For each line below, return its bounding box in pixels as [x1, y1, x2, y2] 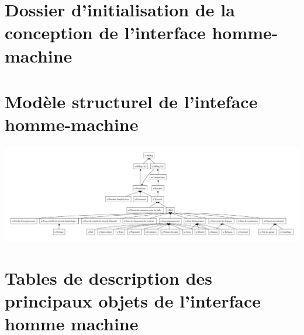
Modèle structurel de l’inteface [5, 89, 258, 113]
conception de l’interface [5, 20, 206, 44]
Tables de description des [5, 265, 213, 289]
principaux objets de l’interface [5, 288, 261, 312]
